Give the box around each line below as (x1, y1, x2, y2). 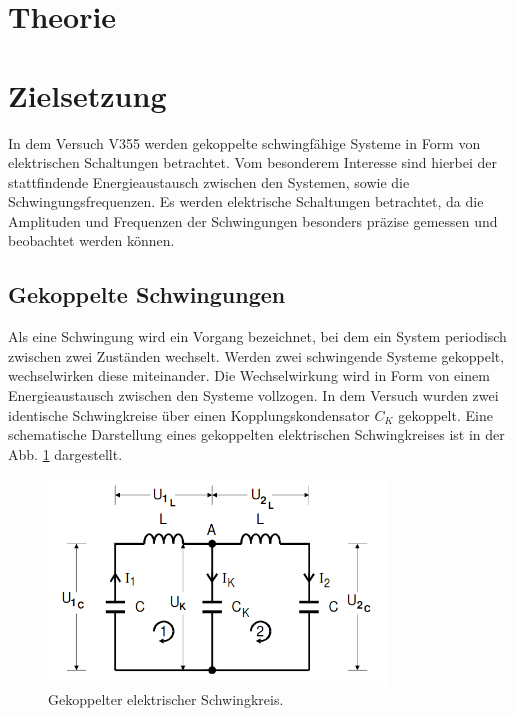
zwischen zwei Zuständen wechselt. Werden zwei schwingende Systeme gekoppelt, (8, 345, 505, 366)
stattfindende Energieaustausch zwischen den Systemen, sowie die (8, 171, 410, 192)
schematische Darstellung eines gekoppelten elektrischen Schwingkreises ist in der (8, 424, 505, 445)
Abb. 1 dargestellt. (8, 443, 123, 464)
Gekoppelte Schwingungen (8, 279, 286, 310)
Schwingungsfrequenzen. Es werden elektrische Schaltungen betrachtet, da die (8, 191, 484, 212)
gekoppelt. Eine (398, 404, 493, 425)
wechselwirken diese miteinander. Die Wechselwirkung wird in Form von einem (8, 365, 490, 386)
